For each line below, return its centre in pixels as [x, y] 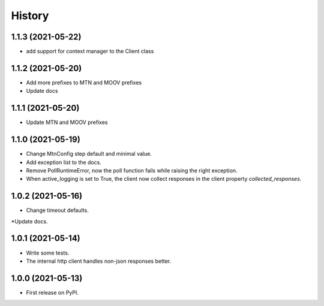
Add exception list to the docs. [64, 162]
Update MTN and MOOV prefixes [67, 122]
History [30, 16]
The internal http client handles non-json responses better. [98, 261]
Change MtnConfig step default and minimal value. [89, 154]
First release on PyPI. [52, 292]
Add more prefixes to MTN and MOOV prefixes [84, 82]
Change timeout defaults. [58, 210]
